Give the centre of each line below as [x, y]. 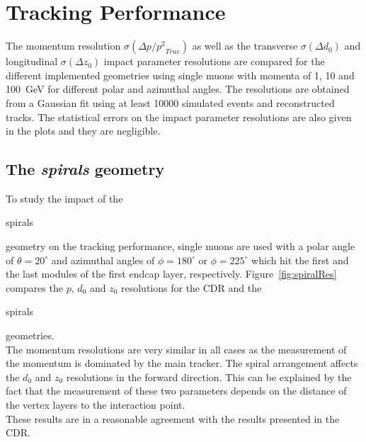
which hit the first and [300, 260]
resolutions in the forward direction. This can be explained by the [209, 376]
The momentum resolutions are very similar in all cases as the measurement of [176, 349]
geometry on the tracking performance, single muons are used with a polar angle [181, 246]
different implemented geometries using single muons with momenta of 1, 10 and [180, 75]
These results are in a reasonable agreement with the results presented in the [173, 418]
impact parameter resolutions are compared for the [214, 61]
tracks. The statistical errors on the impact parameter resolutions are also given [179, 117]
